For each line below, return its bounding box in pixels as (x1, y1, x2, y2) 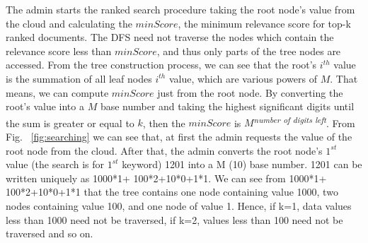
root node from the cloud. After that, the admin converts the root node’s (6, 143, 323, 158)
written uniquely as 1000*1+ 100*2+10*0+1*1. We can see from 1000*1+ (6, 170, 327, 185)
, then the (142, 115, 185, 130)
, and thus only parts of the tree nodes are (156, 43, 341, 58)
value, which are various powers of (168, 71, 317, 85)
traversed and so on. (6, 226, 93, 241)
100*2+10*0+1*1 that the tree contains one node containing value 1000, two (6, 184, 338, 199)
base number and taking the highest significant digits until (100, 99, 355, 114)
